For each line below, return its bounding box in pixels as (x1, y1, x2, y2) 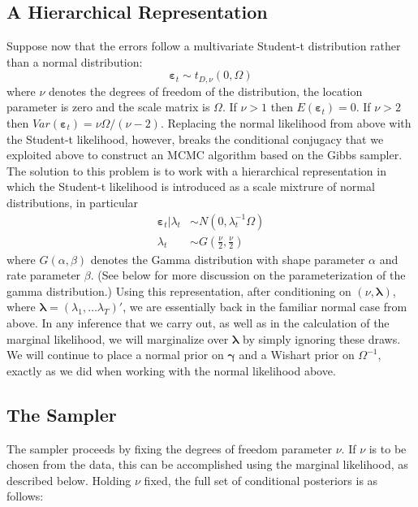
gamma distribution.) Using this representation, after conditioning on (6, 282, 351, 299)
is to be (368, 440, 407, 457)
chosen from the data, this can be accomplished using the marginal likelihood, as (6, 456, 408, 473)
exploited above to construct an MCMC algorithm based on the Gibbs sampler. (6, 146, 403, 163)
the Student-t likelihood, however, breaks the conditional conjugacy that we (6, 130, 384, 147)
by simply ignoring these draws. (243, 330, 401, 347)
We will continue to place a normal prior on (6, 346, 224, 363)
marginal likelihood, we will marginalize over (6, 330, 229, 347)
